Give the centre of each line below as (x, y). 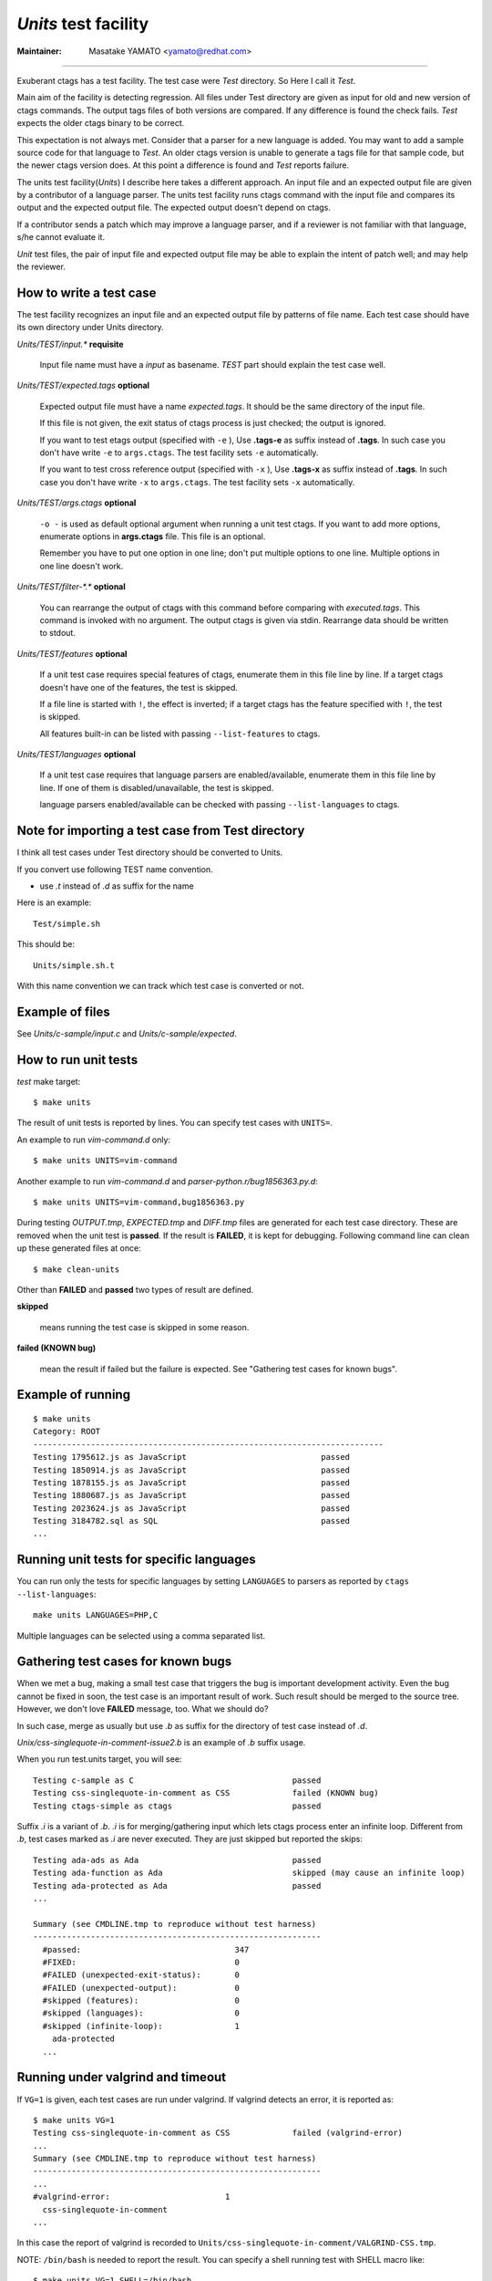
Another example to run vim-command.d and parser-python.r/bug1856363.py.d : (167, 1181)
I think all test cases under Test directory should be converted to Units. (150, 852)
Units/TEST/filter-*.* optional (72, 587)
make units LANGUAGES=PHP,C (96, 1615)
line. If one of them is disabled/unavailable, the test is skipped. (157, 787)
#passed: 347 (146, 1949)
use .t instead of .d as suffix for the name (117, 886)
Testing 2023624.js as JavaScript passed (192, 1508)
